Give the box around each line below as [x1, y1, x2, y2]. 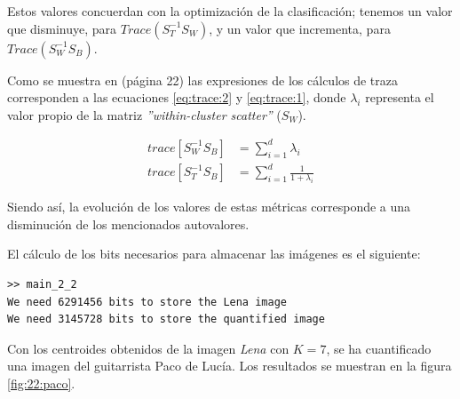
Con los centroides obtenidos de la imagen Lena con [7, 339, 289, 357]
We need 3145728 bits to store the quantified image [7, 313, 325, 326]
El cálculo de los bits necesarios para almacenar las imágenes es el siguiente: [7, 244, 421, 263]
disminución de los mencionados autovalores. [7, 214, 250, 233]
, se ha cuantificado [326, 339, 432, 357]
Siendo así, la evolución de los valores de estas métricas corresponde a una [7, 197, 411, 216]
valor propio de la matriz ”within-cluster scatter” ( [7, 105, 282, 124]
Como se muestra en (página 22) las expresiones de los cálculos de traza [7, 70, 399, 89]
